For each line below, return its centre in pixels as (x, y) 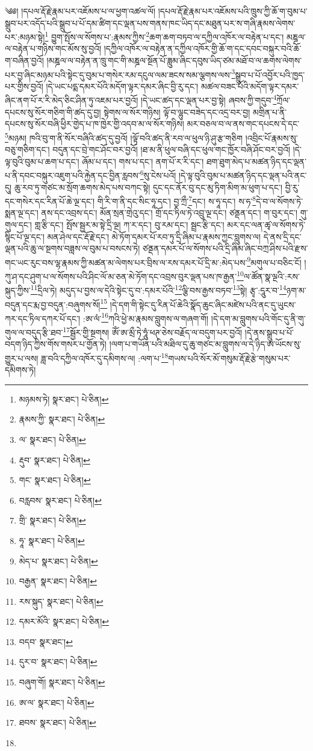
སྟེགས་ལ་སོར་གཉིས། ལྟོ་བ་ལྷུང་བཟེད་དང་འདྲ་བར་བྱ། (177, 112)
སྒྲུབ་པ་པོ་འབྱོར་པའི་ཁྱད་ (270, 74)
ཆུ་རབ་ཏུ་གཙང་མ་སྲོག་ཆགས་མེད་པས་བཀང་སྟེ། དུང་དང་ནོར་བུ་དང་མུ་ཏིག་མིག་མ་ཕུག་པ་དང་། (148, 187)
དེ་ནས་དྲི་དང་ (282, 236)
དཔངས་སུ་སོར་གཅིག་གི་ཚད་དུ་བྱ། (53, 112)
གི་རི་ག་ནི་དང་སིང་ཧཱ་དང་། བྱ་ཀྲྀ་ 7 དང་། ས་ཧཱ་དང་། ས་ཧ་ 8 (177, 200)
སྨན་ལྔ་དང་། (22, 213)
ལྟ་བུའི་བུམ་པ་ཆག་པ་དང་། (42, 161)
